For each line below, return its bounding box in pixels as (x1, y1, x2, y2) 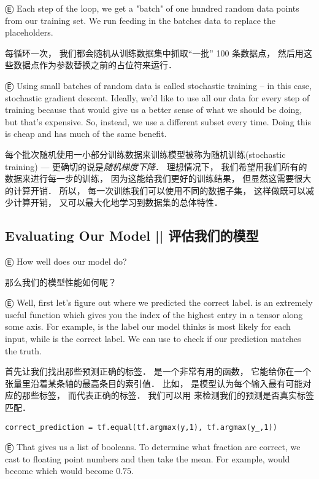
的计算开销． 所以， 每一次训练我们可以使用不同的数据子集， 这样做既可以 (5, 184, 306, 197)
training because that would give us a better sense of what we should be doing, (5, 103, 302, 116)
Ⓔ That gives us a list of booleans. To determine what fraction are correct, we (5, 440, 301, 453)
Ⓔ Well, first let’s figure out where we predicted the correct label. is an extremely (5, 296, 313, 309)
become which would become (5, 464, 113, 477)
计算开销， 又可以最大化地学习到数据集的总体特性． (13, 196, 223, 209)
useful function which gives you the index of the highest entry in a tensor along (5, 308, 303, 321)
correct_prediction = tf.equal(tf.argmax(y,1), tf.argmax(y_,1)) (5, 423, 277, 432)
